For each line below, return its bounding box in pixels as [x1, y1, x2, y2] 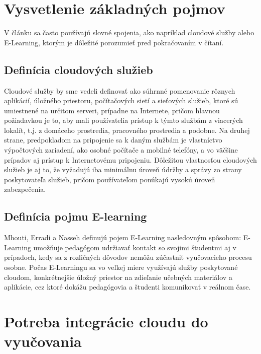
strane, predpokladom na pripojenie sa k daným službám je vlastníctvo [4, 134, 222, 145]
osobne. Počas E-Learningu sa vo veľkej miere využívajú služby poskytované [4, 262, 238, 272]
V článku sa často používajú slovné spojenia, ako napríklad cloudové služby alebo [4, 27, 254, 38]
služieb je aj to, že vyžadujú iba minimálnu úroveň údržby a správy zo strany [4, 164, 242, 175]
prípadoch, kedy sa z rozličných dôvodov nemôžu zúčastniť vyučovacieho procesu [4, 252, 252, 262]
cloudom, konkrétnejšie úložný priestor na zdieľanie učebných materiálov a [4, 271, 232, 282]
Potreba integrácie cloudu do [4, 311, 208, 331]
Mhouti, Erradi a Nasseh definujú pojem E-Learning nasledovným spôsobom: [4, 232, 241, 243]
